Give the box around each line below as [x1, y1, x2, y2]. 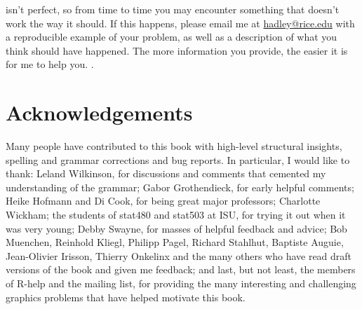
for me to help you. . [6, 57, 94, 71]
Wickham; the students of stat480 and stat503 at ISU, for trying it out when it [6, 207, 346, 222]
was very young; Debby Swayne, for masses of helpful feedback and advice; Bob [6, 221, 347, 235]
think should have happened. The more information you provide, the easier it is [6, 43, 348, 57]
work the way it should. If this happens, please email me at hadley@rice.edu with [6, 15, 355, 30]
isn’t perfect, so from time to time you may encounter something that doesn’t [6, 2, 340, 16]
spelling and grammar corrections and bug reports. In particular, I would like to [6, 152, 350, 167]
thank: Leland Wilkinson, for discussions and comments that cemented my [6, 166, 326, 181]
